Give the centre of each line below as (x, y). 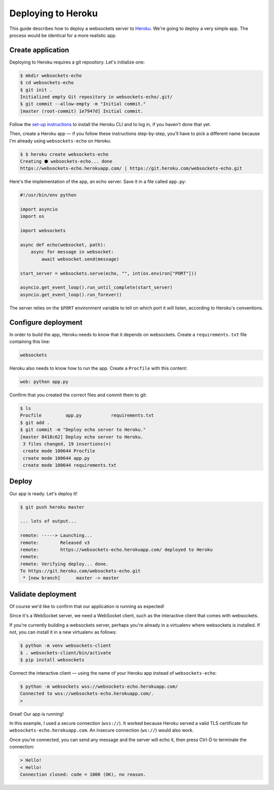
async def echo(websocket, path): (63, 245)
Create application (39, 50)
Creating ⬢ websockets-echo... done (66, 161)
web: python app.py (44, 382)
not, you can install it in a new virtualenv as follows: (63, 632)
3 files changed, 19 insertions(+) (67, 444)
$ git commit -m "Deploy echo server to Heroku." (83, 430)
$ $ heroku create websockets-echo (64, 154)
